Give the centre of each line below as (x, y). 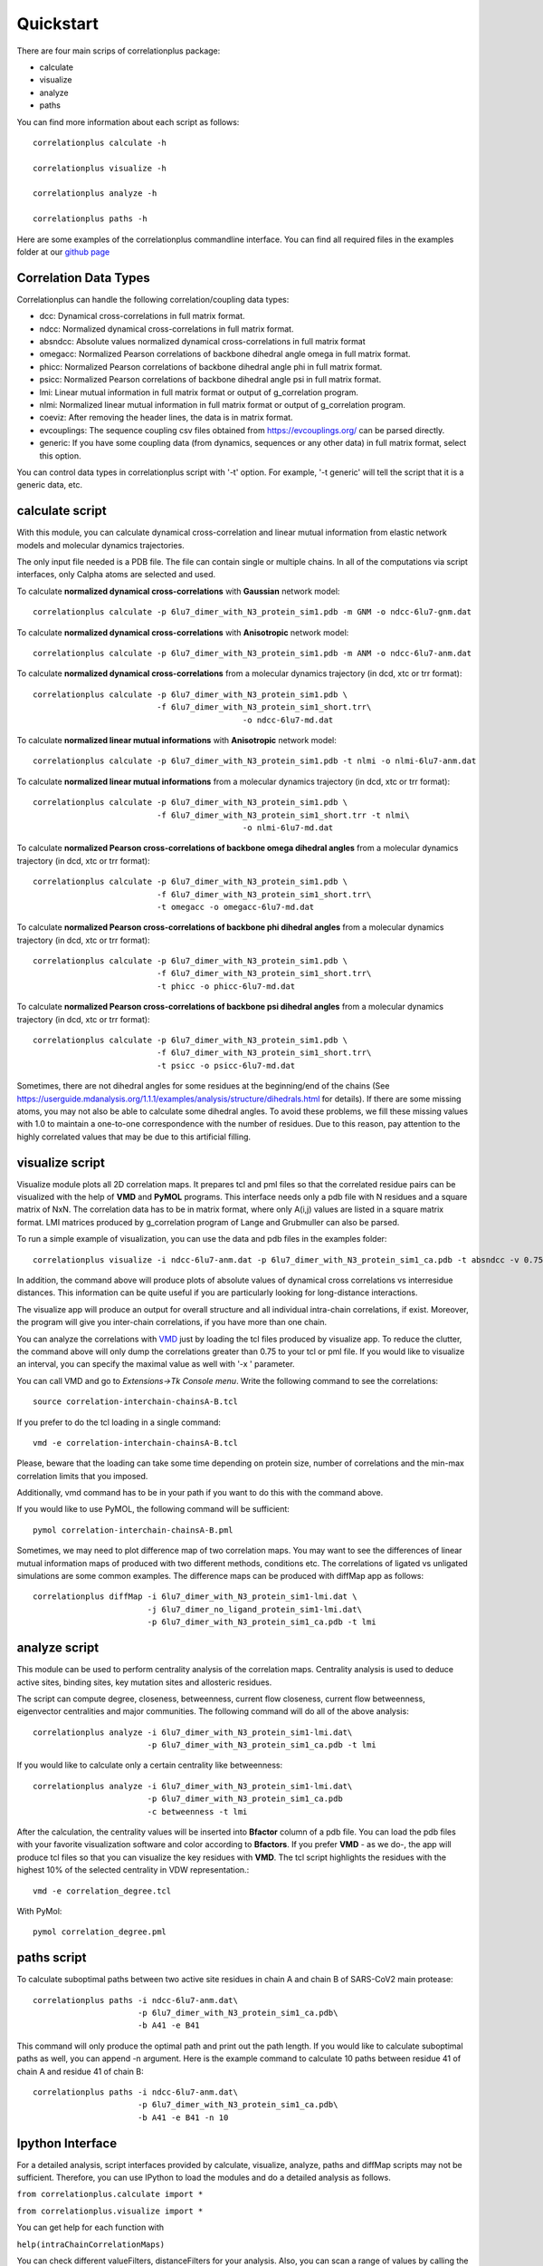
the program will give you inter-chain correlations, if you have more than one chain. (172, 1322)
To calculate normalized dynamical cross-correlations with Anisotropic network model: (183, 632)
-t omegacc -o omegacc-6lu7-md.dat (236, 907)
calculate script (62, 511)
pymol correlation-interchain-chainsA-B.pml (133, 1530)
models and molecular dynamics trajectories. (100, 545)
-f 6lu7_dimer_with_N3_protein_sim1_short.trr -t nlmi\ (283, 815)
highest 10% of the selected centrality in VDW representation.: (133, 1870)
